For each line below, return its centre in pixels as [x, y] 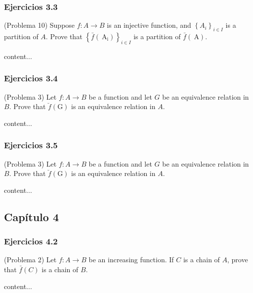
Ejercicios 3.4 [31, 78]
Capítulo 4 [32, 216]
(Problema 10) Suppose [40, 25]
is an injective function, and [149, 25]
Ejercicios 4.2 [31, 241]
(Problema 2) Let [30, 260]
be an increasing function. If [131, 260]
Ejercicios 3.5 [31, 145]
